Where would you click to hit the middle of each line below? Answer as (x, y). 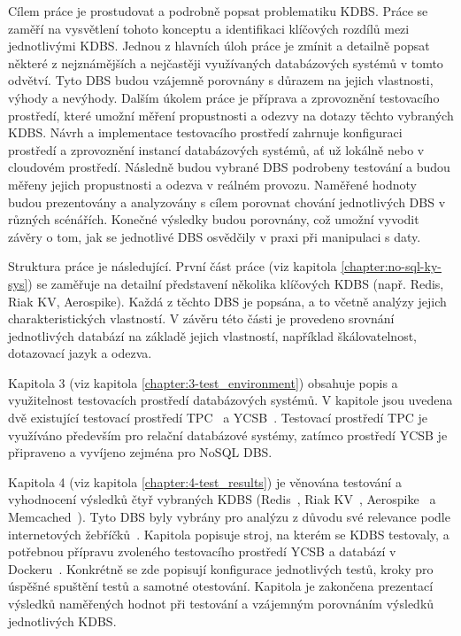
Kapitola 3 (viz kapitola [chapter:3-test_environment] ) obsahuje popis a (203, 382)
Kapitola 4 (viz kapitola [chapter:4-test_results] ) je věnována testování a (205, 481)
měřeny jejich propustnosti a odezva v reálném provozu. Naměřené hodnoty (212, 184)
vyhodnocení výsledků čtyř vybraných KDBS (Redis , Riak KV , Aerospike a (222, 499)
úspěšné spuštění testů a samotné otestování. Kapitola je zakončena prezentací (221, 586)
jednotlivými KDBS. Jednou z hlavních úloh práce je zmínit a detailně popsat (219, 46)
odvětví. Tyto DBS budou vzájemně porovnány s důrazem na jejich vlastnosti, (221, 80)
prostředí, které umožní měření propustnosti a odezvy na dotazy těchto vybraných (231, 115)
